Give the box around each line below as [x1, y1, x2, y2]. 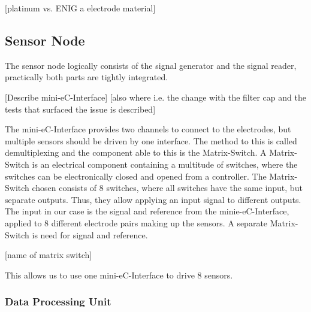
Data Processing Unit [5, 294, 111, 309]
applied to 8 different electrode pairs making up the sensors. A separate [5, 216, 268, 229]
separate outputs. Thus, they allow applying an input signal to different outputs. [5, 193, 301, 205]
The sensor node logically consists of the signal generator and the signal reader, [5, 59, 297, 71]
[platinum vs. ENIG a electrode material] [5, 2, 156, 14]
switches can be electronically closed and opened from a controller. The [5, 169, 267, 182]
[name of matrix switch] [5, 249, 92, 261]
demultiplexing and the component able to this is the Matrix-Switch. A [5, 146, 267, 159]
